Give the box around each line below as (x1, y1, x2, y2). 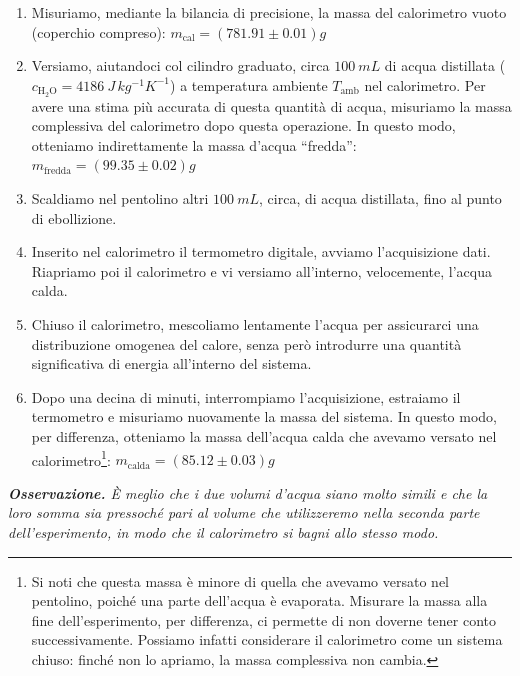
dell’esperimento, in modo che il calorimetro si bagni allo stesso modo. (8, 521, 439, 542)
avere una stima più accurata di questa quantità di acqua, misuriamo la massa (31, 95, 512, 116)
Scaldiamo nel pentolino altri (31, 188, 209, 209)
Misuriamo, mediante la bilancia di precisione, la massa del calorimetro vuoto (31, 2, 507, 22)
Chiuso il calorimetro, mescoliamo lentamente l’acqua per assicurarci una (31, 313, 479, 334)
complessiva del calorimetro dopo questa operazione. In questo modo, (31, 115, 456, 136)
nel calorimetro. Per (364, 74, 486, 95)
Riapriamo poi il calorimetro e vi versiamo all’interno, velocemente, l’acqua (31, 260, 492, 281)
